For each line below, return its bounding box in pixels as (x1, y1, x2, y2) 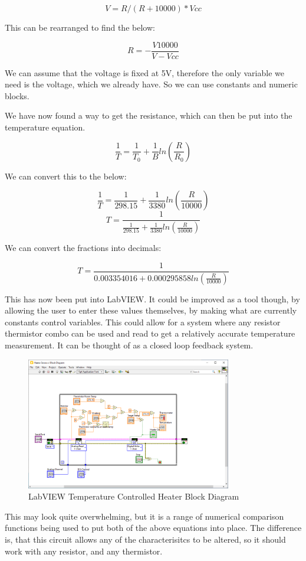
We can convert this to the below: (5, 169, 127, 182)
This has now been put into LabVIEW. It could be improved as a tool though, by (5, 292, 300, 305)
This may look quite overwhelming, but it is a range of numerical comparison (5, 510, 284, 522)
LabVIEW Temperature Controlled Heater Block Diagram (28, 490, 239, 503)
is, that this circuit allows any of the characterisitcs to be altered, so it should (5, 533, 286, 545)
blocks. (5, 89, 29, 102)
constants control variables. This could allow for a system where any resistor (5, 315, 281, 328)
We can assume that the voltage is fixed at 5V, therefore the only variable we (5, 66, 284, 79)
